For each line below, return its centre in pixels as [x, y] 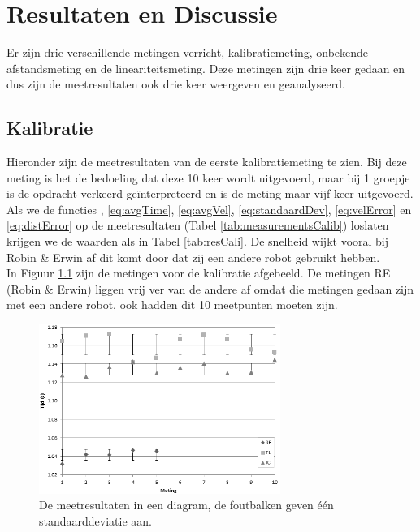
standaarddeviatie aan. [95, 521]
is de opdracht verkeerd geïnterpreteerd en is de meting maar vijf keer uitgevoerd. [210, 193]
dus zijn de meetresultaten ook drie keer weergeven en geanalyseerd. [176, 84]
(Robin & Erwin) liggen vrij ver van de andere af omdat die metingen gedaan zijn [210, 288]
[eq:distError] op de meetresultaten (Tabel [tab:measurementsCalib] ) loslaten [198, 225]
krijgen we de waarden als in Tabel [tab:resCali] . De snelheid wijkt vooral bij [198, 241]
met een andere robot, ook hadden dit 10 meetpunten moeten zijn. [172, 305]
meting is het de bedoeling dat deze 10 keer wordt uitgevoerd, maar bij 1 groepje [208, 177]
